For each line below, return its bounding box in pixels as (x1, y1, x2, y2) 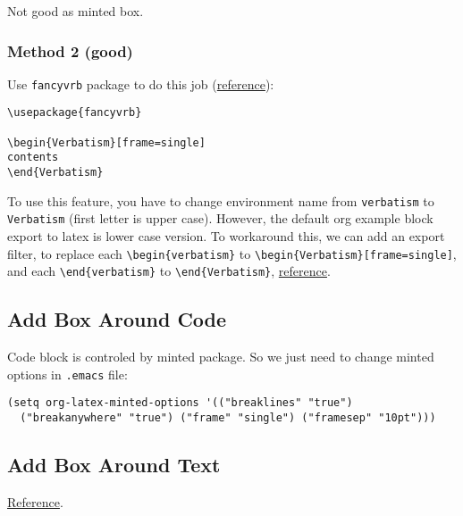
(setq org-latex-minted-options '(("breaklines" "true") (7, 396, 353, 410)
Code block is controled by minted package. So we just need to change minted (7, 347, 434, 366)
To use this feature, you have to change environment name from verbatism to (7, 191, 434, 210)
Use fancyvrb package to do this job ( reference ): (7, 74, 274, 93)
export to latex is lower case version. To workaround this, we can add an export (7, 227, 445, 246)
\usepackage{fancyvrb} (7, 106, 142, 120)
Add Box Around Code (7, 305, 227, 333)
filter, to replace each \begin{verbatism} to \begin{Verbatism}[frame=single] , (7, 244, 457, 262)
